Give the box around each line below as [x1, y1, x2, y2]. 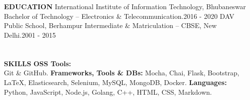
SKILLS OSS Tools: [4, 58, 71, 68]
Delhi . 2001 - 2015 [4, 29, 56, 40]
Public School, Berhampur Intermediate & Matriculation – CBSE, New [4, 20, 217, 30]
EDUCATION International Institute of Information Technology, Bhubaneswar [4, 1, 246, 12]
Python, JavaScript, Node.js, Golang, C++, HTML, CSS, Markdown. [4, 86, 212, 97]
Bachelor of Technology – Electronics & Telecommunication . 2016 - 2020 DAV [4, 11, 234, 21]
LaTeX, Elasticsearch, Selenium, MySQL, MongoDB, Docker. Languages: [4, 77, 227, 87]
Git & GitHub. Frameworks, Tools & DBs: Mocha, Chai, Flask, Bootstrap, [4, 68, 239, 78]
